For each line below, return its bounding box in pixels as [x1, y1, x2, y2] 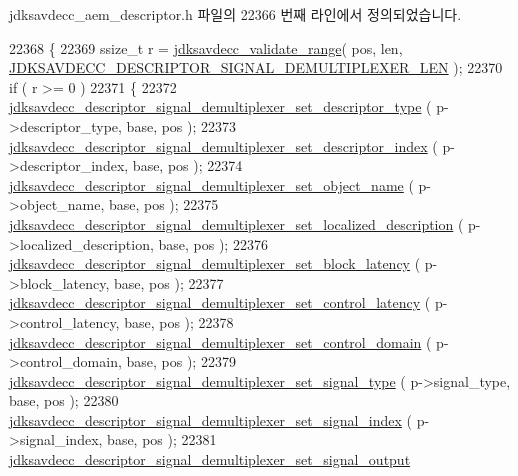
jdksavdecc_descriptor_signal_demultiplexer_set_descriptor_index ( [9, 135, 438, 156]
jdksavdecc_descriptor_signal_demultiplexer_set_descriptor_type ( [9, 96, 432, 117]
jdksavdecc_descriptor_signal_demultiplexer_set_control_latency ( [9, 292, 431, 313]
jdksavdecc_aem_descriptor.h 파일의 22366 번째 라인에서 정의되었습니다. [9, 4, 462, 24]
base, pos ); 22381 [107, 429, 217, 450]
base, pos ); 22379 [126, 351, 236, 372]
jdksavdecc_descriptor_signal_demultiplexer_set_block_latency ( [9, 253, 421, 274]
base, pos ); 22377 [114, 272, 224, 293]
